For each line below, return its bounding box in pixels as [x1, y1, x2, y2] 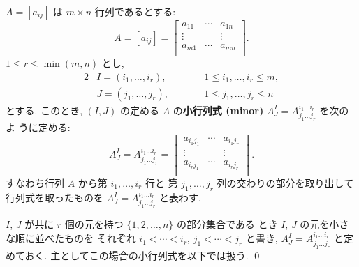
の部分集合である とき [176, 217, 278, 231]
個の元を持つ [64, 217, 124, 231]
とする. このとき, [6, 102, 83, 117]
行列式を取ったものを [6, 190, 103, 204]
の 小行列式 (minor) [173, 102, 264, 117]
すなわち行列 [6, 175, 64, 190]
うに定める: [18, 120, 71, 135]
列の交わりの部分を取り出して [217, 175, 354, 190]
